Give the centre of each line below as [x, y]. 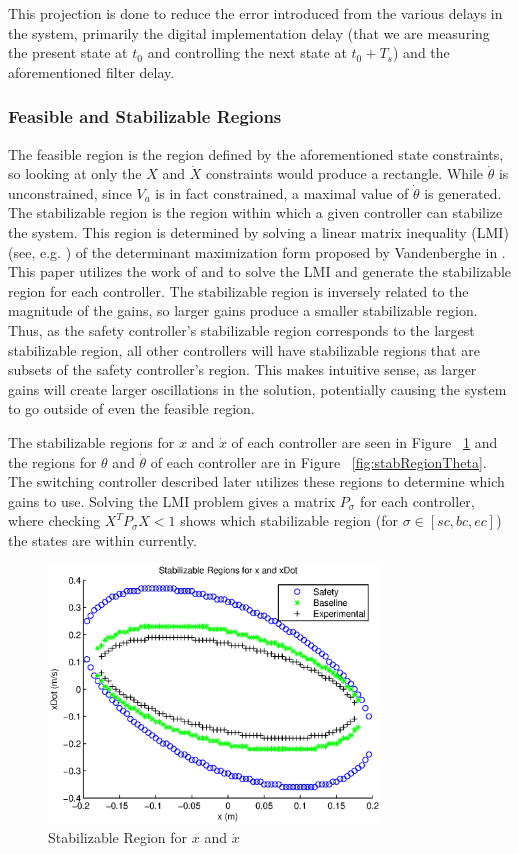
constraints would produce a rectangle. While [344, 173]
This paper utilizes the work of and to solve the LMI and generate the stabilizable [260, 271]
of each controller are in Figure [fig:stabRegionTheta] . [318, 461]
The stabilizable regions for [91, 441]
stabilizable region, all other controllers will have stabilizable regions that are [244, 349]
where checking [54, 520]
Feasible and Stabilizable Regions [145, 116]
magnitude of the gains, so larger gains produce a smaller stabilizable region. [243, 310]
